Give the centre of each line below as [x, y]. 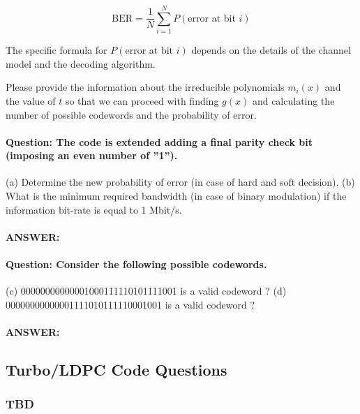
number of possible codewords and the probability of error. [131, 114]
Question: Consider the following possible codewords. [136, 264]
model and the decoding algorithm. [81, 63]
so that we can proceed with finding [142, 100]
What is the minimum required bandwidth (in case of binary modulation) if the [176, 196]
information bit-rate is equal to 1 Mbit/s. [94, 209]
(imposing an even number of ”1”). [92, 155]
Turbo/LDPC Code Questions [117, 370]
